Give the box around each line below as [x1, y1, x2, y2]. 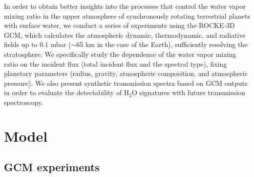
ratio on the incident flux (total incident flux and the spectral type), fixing [4, 58, 227, 69]
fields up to [4, 39, 38, 50]
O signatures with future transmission [132, 87, 245, 98]
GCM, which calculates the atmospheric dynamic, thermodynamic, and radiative [4, 29, 246, 40]
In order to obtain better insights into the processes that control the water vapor [4, 1, 246, 11]
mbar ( [50, 39, 71, 50]
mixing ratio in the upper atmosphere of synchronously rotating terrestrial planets [4, 10, 250, 21]
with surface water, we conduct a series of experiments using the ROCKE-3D [4, 20, 235, 30]
